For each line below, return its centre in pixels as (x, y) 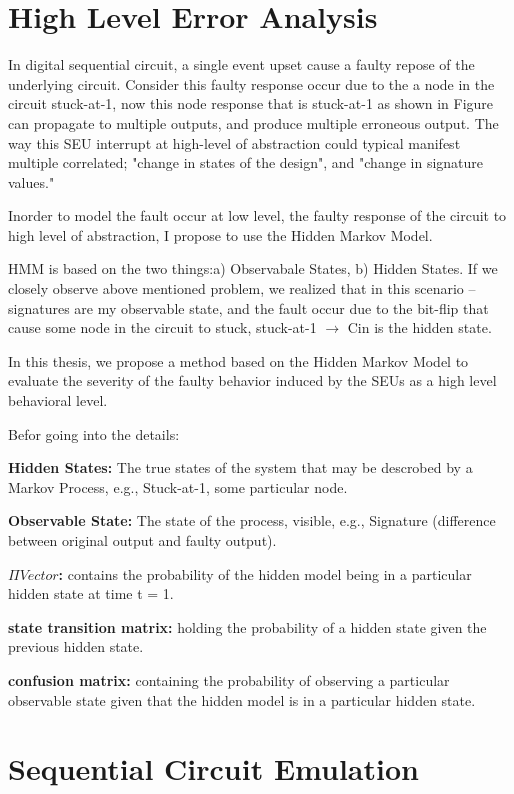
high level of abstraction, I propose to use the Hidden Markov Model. (220, 234)
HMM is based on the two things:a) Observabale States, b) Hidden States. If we (253, 268)
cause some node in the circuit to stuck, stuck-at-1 (162, 327)
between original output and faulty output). (142, 540)
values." (31, 181)
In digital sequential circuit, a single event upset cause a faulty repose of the (241, 64)
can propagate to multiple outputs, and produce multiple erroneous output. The (253, 122)
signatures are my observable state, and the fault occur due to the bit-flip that (248, 307)
